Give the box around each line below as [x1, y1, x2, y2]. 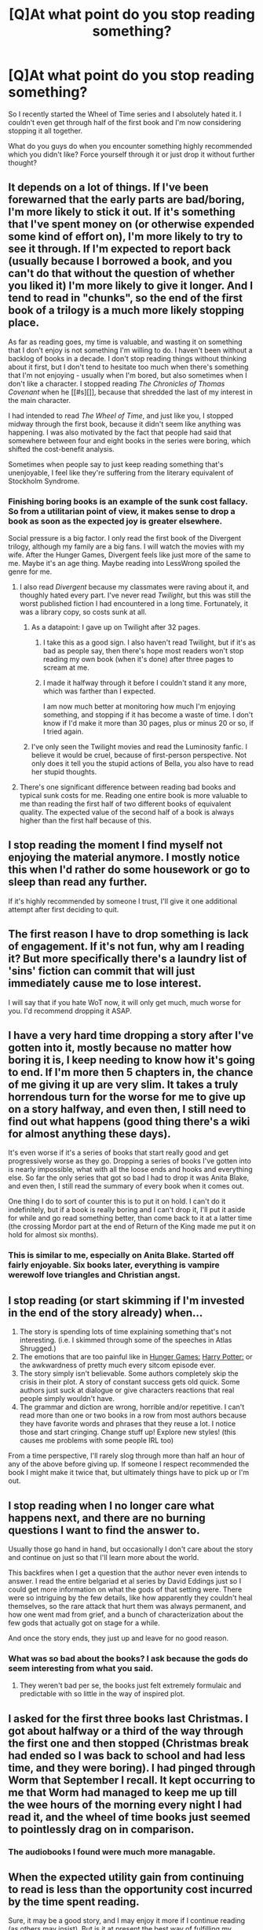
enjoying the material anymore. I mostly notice [8, 851, 240, 864]
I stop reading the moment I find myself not [8, 838, 223, 852]
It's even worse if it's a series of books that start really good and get [8, 1148, 229, 1158]
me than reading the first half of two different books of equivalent [19, 799, 232, 808]
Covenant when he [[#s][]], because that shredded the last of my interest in [8, 387, 253, 397]
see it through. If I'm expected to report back [8, 242, 232, 256]
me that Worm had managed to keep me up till [8, 1785, 237, 1799]
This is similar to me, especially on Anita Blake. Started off [8, 1250, 235, 1261]
